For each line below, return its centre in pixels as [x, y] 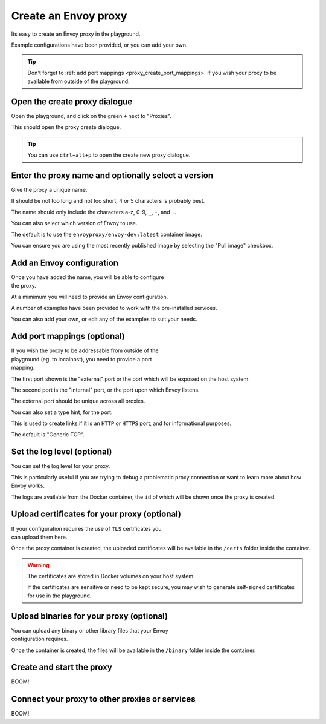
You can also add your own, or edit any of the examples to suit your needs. [104, 319]
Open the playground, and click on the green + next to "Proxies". [91, 116]
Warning [38, 565]
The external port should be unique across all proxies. [78, 401]
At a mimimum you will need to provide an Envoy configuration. [90, 297]
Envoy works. [28, 486]
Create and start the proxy [62, 667]
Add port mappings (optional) [68, 336]
